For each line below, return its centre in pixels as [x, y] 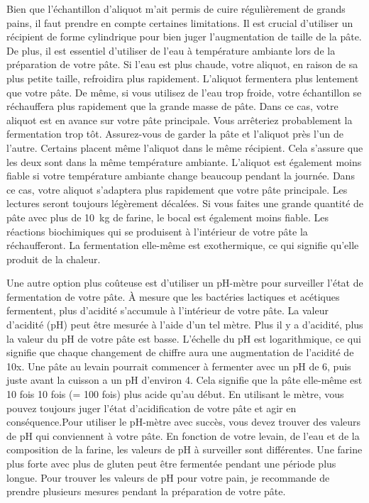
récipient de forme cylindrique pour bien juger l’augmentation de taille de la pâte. [184, 37]
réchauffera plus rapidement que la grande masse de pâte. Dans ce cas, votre [172, 106]
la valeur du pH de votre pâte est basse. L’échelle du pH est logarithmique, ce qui [184, 338]
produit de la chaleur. [54, 259]
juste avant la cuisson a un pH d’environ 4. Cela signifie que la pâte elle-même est [184, 380]
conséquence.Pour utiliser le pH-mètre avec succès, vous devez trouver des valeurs [184, 422]
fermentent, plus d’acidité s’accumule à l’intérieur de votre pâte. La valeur [167, 310]
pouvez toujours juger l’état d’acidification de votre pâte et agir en [152, 408]
